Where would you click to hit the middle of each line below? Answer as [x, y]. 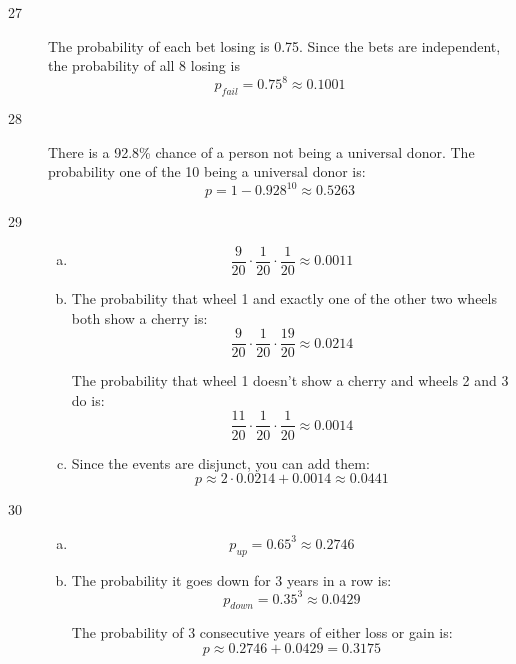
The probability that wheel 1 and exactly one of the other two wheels [284, 298]
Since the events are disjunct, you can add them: [220, 462]
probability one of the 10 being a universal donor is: [207, 171]
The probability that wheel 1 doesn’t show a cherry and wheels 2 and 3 [290, 380]
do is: [88, 399]
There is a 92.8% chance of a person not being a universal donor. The [261, 151]
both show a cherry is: [139, 317]
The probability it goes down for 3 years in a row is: [231, 579]
